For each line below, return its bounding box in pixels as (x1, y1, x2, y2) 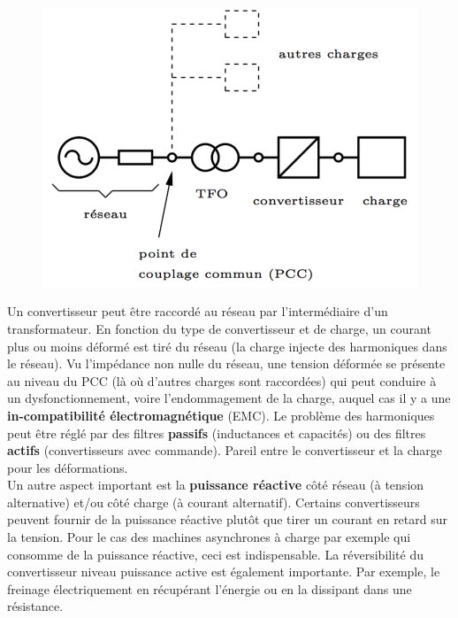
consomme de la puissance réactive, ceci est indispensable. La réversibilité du (7, 545, 424, 563)
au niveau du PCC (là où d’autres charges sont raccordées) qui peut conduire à (7, 371, 437, 390)
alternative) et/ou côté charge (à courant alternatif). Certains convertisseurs (7, 492, 420, 511)
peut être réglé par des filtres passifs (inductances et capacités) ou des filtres (7, 423, 426, 442)
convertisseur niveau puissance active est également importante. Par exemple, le (7, 562, 440, 581)
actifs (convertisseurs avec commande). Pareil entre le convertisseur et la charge (7, 441, 442, 460)
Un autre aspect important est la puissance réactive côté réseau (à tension (7, 475, 424, 494)
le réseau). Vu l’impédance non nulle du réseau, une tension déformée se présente (7, 354, 446, 373)
